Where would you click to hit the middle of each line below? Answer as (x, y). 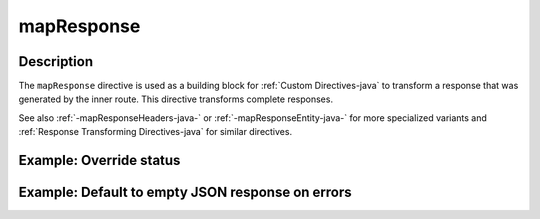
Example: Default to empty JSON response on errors (185, 192)
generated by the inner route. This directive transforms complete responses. (176, 99)
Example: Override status (99, 160)
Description (56, 61)
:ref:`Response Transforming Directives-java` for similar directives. (155, 132)
